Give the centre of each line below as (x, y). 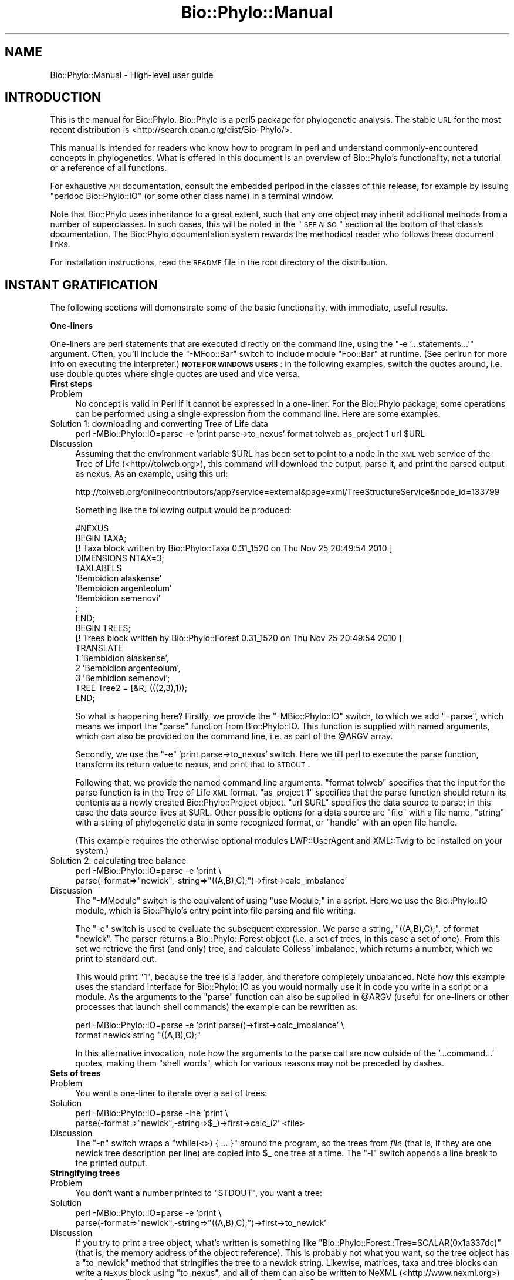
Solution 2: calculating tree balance (118, 861)
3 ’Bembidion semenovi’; (123, 678)
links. (60, 244)
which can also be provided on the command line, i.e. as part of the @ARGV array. (234, 736)
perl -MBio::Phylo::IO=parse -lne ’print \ (152, 1113)
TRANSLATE (99, 648)
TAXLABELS (99, 568)
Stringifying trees (85, 1173)
